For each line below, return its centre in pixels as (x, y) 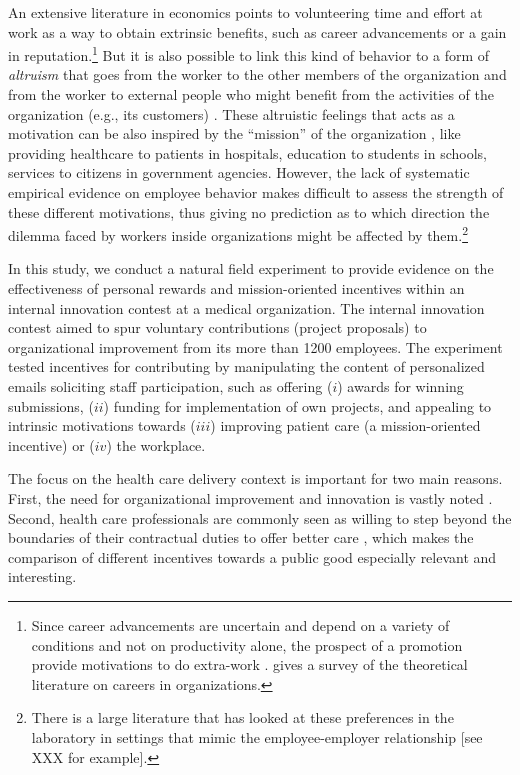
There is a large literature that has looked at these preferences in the (242, 717)
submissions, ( (51, 405)
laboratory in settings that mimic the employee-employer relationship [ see (257, 736)
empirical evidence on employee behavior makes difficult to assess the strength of (256, 192)
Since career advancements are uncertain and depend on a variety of (240, 624)
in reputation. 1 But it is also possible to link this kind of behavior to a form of (249, 53)
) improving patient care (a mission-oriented (345, 425)
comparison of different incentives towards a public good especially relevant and (252, 556)
